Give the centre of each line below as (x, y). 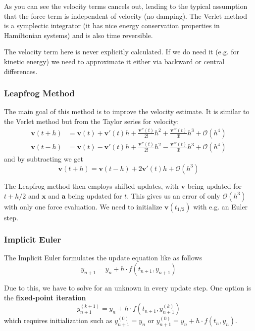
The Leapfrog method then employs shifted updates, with (91, 186)
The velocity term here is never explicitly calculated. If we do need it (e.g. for (122, 52)
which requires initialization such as (58, 320)
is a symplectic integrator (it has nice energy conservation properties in (112, 25)
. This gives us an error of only (174, 195)
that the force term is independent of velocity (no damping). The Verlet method (126, 16)
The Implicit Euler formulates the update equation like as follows (103, 258)
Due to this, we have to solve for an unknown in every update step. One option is (128, 287)
